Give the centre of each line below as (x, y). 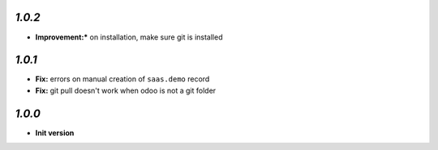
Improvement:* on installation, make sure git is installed (129, 37)
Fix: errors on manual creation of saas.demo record (122, 79)
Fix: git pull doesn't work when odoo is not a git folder (126, 90)
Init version (55, 132)
